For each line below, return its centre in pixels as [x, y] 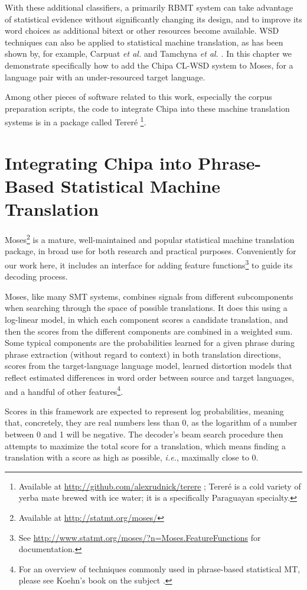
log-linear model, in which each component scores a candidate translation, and [146, 319]
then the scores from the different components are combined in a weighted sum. [149, 331]
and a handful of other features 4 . [64, 390]
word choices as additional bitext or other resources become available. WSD [142, 30]
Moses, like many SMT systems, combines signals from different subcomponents [149, 296]
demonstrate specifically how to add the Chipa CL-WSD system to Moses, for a [149, 65]
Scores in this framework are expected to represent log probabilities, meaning [144, 411]
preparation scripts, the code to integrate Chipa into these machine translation [147, 108]
